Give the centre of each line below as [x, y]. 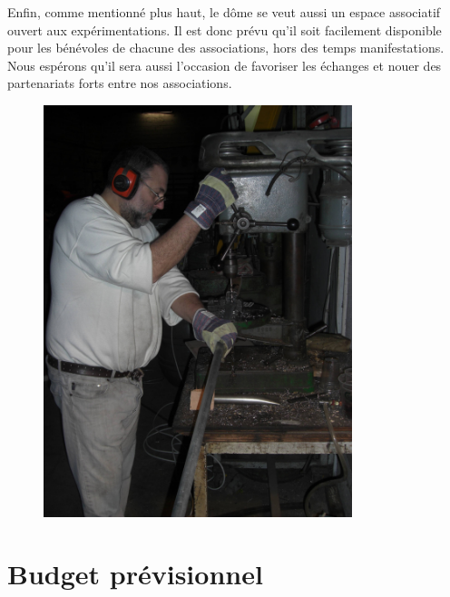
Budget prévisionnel [135, 574]
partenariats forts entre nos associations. [120, 83]
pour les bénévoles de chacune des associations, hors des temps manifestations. [226, 48]
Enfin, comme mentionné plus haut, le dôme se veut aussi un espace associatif [224, 12]
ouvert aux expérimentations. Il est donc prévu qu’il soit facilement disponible [225, 29]
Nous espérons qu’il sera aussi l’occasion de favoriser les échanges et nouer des [225, 65]
